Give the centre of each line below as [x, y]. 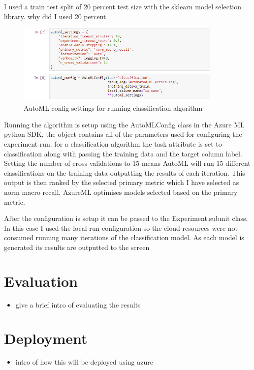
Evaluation [41, 281]
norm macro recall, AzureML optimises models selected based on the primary [121, 192]
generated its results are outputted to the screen [77, 247]
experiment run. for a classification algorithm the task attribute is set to [113, 144]
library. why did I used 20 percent [55, 16]
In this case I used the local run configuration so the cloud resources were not [121, 228]
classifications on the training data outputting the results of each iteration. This [125, 172]
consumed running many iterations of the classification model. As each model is [124, 237]
